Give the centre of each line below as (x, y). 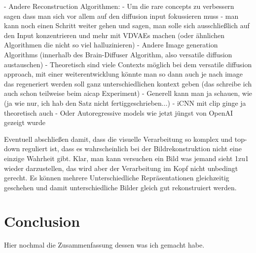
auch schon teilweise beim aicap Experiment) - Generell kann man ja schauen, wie (128, 93)
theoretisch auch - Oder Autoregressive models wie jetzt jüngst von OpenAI (119, 112)
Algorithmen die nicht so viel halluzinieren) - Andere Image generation (111, 45)
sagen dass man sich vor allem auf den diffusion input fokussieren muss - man (121, 16)
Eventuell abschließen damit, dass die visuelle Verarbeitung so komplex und (118, 139)
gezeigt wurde (25, 122)
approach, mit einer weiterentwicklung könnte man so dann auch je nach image (123, 74)
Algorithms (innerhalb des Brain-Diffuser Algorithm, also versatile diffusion (118, 54)
